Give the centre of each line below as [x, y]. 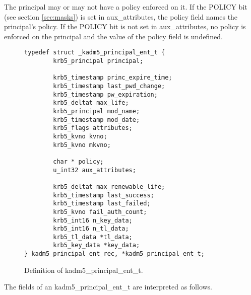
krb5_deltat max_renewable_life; [109, 187]
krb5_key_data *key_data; [97, 245]
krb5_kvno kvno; [80, 136]
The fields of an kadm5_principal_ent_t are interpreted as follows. [108, 287]
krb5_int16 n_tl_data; [91, 229]
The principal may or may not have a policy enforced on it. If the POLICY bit [126, 7]
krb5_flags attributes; [93, 128]
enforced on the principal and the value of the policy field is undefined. [113, 36]
